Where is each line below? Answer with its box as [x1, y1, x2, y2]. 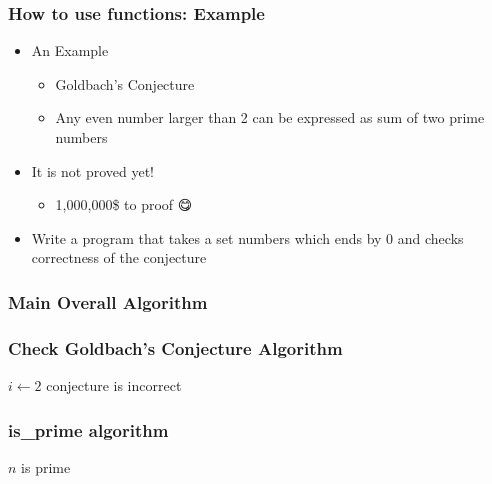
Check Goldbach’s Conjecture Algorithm [8, 335, 343, 360]
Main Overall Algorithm [8, 289, 208, 314]
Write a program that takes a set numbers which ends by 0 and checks [31, 227, 464, 248]
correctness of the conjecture [31, 247, 207, 268]
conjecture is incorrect [46, 375, 182, 396]
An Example [31, 40, 109, 61]
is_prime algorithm [8, 417, 169, 442]
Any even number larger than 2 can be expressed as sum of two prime [55, 107, 485, 128]
